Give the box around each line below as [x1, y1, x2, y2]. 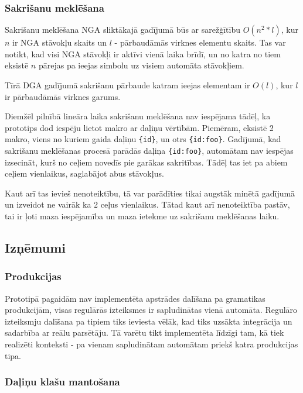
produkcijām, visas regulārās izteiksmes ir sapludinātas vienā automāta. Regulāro [5, 304, 298, 316]
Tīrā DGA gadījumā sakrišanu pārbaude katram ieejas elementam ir [5, 79, 250, 91]
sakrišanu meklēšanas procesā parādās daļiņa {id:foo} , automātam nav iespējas [5, 144, 294, 157]
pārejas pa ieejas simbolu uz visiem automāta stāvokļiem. [38, 59, 244, 71]
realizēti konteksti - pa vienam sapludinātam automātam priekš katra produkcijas [5, 338, 298, 350]
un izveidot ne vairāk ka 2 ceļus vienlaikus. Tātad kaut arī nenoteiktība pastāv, [5, 198, 290, 211]
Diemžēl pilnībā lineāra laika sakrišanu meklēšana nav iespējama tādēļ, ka [5, 110, 271, 122]
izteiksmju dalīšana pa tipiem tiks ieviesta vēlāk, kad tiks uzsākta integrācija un [5, 315, 292, 327]
